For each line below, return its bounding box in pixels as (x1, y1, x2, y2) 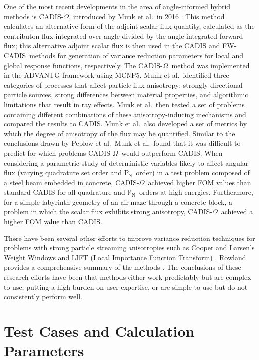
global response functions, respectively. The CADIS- (4, 60, 163, 70)
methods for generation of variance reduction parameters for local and (29, 50, 244, 60)
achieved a (221, 206, 253, 217)
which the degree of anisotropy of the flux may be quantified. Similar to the (4, 128, 235, 138)
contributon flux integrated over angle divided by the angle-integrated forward (4, 30, 243, 41)
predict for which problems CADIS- (4, 147, 113, 158)
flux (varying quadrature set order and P (4, 167, 129, 178)
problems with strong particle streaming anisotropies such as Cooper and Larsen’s (4, 242, 255, 253)
